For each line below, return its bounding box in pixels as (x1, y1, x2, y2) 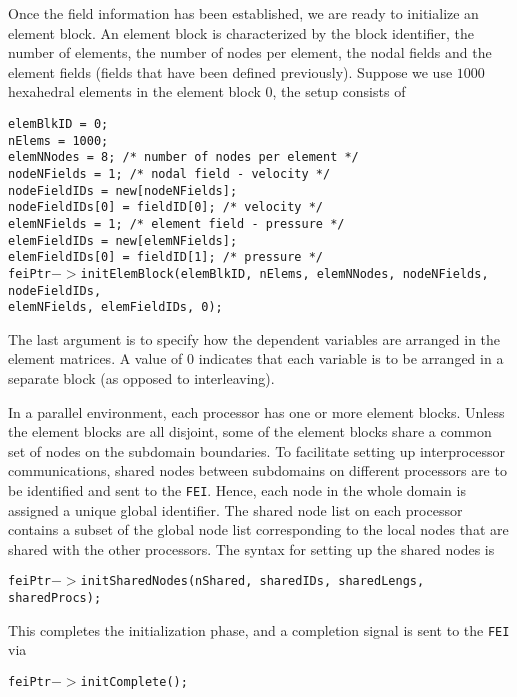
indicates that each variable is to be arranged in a (198, 348, 504, 369)
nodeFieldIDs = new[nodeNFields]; (8, 183, 238, 198)
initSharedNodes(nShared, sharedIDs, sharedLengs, (80, 574, 425, 589)
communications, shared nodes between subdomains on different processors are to (8, 460, 507, 481)
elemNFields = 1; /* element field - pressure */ (8, 216, 345, 231)
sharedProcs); (8, 591, 102, 606)
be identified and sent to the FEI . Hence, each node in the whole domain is (8, 480, 466, 500)
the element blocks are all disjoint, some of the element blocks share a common (8, 421, 492, 442)
